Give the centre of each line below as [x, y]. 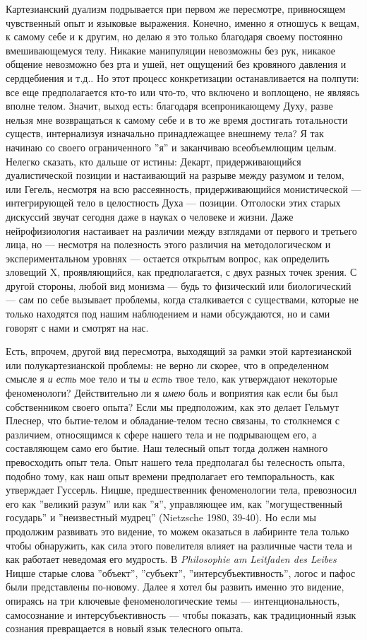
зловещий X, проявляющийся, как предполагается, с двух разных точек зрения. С [181, 272]
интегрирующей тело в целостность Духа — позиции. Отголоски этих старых [173, 203]
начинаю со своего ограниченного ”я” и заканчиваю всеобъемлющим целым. [171, 147]
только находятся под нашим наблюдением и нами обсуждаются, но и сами [168, 314]
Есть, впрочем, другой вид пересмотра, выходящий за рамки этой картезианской [179, 351]
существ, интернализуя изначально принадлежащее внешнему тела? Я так [165, 133]
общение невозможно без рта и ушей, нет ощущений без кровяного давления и [176, 64]
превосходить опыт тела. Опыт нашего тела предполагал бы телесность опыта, [175, 462]
